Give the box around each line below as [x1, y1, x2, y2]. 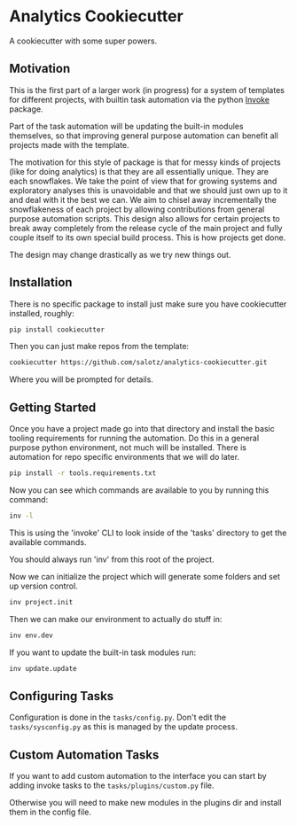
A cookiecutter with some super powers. [9, 35, 158, 46]
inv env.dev [9, 631, 53, 640]
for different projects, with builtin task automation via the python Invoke [9, 94, 270, 105]
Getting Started [9, 400, 97, 415]
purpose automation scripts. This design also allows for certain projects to [9, 213, 281, 223]
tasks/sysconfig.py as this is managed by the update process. [9, 721, 238, 732]
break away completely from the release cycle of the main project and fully [9, 222, 283, 233]
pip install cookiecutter [9, 325, 105, 334]
